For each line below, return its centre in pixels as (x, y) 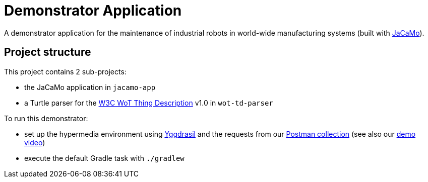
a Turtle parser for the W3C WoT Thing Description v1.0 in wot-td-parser (149, 103)
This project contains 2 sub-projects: (65, 71)
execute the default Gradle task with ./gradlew (104, 158)
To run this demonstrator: (46, 118)
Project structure (48, 52)
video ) (35, 142)
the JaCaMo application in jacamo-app (90, 87)
